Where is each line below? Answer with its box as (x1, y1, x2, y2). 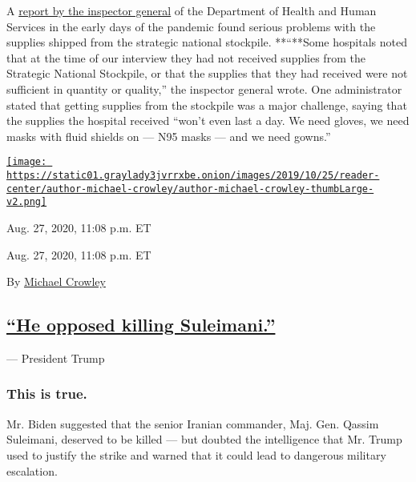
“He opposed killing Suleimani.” (6, 312, 276, 337)
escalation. (6, 462, 58, 479)
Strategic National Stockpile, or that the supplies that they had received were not (6, 65, 408, 82)
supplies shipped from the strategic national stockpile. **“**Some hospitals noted (6, 34, 407, 50)
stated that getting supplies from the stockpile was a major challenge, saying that (6, 96, 407, 113)
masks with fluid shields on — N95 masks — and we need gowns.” (6, 127, 331, 144)
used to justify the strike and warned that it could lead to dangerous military (6, 446, 386, 463)
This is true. (6, 384, 87, 404)
